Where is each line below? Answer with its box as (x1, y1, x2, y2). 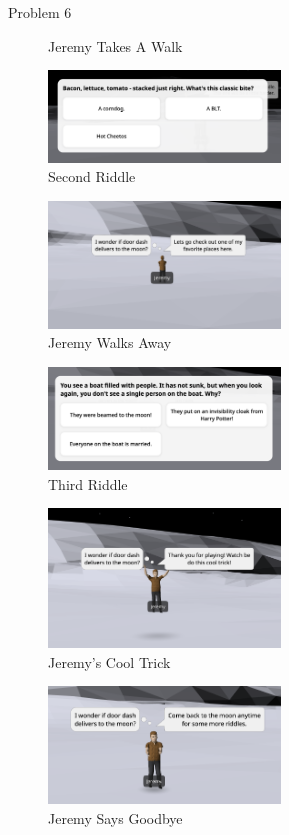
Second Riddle (48, 166, 136, 187)
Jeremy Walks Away (48, 332, 172, 353)
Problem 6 (8, 2, 72, 22)
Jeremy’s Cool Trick (48, 651, 171, 672)
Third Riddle (48, 473, 128, 494)
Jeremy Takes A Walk (48, 35, 183, 56)
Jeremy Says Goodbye (48, 807, 183, 828)
